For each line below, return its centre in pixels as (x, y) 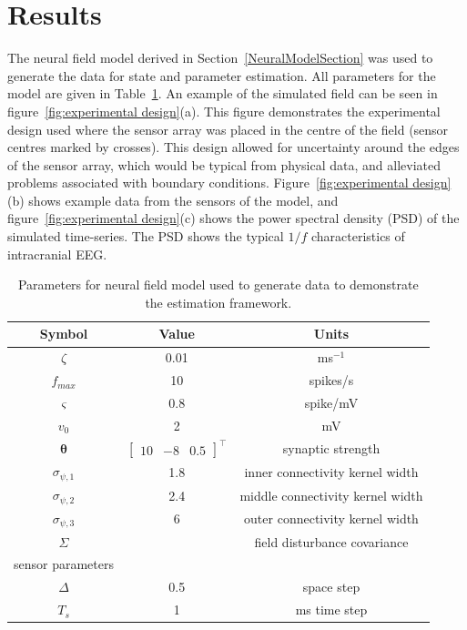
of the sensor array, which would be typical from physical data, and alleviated (224, 164)
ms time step (331, 610)
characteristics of (358, 236)
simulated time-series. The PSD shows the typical (146, 236)
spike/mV (331, 402)
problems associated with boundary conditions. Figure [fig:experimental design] (229, 183)
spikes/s (331, 380)
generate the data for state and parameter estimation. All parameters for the (222, 75)
